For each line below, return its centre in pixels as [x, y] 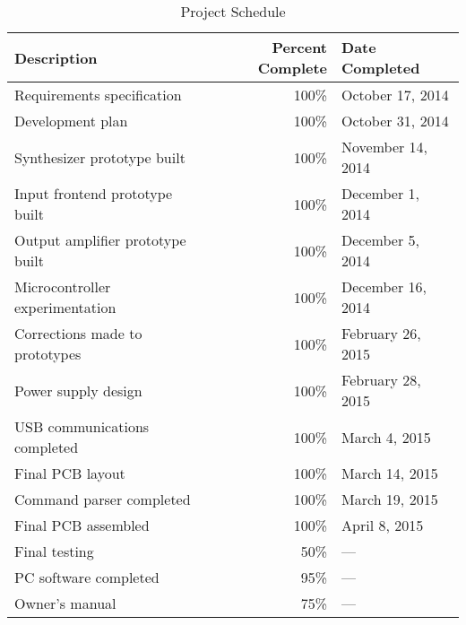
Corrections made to [78, 333]
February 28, [381, 380]
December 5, [380, 240]
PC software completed [87, 577]
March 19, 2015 [390, 499]
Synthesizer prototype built [100, 157]
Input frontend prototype [94, 193]
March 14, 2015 [390, 473]
